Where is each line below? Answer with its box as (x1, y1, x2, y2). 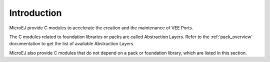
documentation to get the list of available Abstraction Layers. (9, 41, 135, 47)
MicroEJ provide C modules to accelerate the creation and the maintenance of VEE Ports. (9, 25, 193, 31)
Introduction (9, 7, 62, 18)
